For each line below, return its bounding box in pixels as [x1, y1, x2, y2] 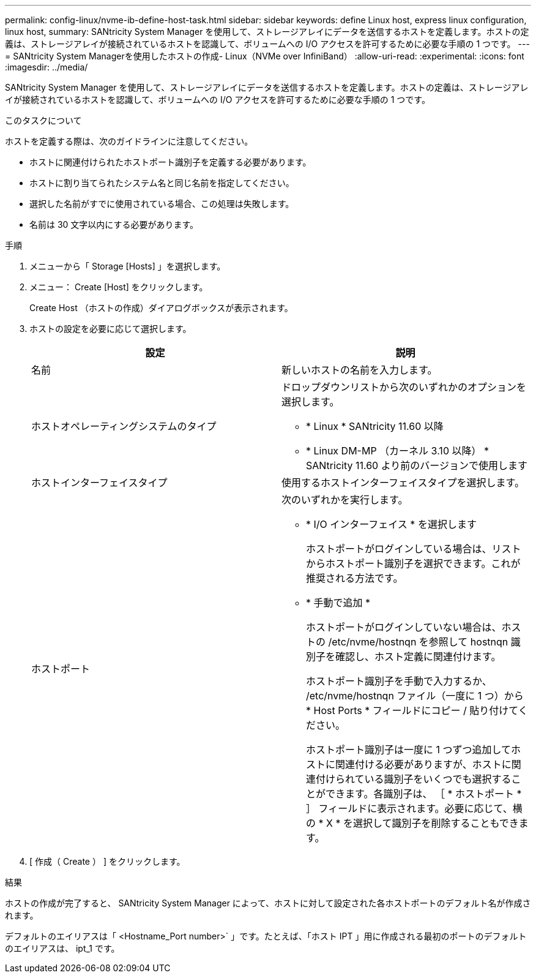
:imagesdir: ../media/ [5, 62, 88, 72]
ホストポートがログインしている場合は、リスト [306, 543, 521, 555]
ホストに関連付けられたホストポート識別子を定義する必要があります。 [29, 157, 311, 167]
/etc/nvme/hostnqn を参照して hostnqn [328, 636, 508, 648]
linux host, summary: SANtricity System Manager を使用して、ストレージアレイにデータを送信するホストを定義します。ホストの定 [5, 26, 529, 37]
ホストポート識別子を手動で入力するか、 [306, 675, 492, 687]
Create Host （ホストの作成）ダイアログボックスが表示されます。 [29, 303, 293, 313]
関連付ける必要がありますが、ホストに [335, 758, 512, 770]
